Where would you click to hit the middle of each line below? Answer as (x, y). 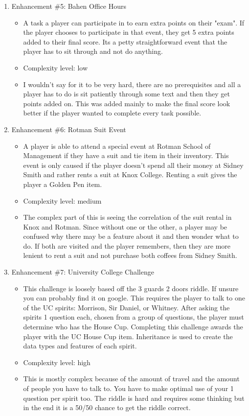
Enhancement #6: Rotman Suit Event (69, 129)
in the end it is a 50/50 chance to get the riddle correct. (107, 407)
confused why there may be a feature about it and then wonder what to (131, 236)
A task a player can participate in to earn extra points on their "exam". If (134, 22)
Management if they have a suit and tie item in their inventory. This (126, 155)
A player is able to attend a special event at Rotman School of (117, 146)
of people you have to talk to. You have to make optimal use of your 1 (128, 388)
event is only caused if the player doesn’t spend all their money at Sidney (133, 165)
